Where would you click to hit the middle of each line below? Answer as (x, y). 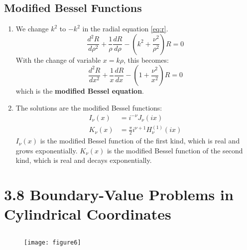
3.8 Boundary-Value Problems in (119, 194)
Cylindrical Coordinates (88, 214)
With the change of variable (58, 60)
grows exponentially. (47, 150)
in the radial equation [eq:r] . (125, 29)
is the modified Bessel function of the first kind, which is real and (140, 141)
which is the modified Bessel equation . (80, 91)
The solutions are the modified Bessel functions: (89, 107)
